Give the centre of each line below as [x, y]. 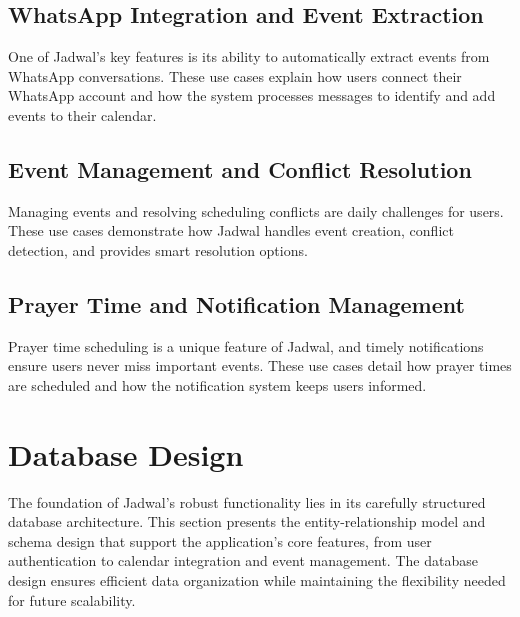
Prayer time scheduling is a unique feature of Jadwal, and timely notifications [246, 345]
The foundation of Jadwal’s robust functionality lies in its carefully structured [247, 501]
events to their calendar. [82, 114]
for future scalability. [72, 599]
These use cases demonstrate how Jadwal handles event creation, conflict [231, 230]
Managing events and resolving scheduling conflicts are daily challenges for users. [256, 210]
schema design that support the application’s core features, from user [220, 540]
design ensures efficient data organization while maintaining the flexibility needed [257, 580]
